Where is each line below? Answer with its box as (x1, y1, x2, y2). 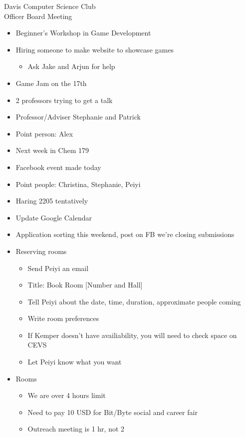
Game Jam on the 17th (15, 77, 87, 88)
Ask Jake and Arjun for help (27, 61, 115, 71)
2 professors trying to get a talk (15, 94, 113, 105)
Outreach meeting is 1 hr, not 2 (27, 423, 125, 434)
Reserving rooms (15, 245, 67, 256)
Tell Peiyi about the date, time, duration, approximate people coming (27, 296, 241, 306)
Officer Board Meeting (4, 10, 72, 21)
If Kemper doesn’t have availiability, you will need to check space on (27, 329, 237, 340)
